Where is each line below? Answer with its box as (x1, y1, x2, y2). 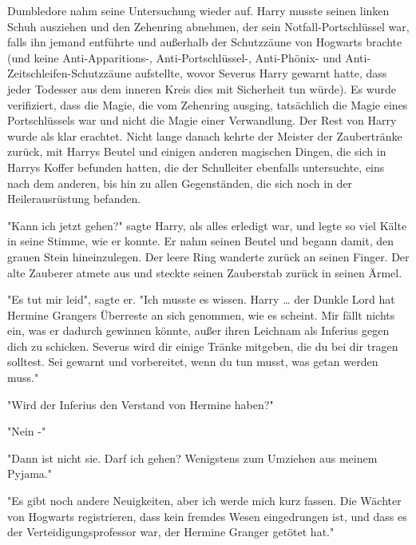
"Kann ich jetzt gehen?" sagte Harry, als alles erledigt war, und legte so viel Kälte (7, 217, 407, 233)
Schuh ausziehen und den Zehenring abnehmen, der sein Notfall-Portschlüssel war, (7, 18, 410, 34)
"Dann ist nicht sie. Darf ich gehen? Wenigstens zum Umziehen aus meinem (7, 449, 378, 466)
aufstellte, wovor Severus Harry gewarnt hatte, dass (135, 65, 387, 82)
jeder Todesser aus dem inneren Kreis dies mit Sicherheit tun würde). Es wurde (7, 80, 397, 97)
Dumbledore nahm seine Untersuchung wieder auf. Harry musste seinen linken (7, 2, 390, 18)
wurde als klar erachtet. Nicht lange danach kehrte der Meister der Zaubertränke (7, 127, 402, 144)
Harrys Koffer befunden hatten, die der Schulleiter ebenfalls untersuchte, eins (7, 158, 385, 175)
